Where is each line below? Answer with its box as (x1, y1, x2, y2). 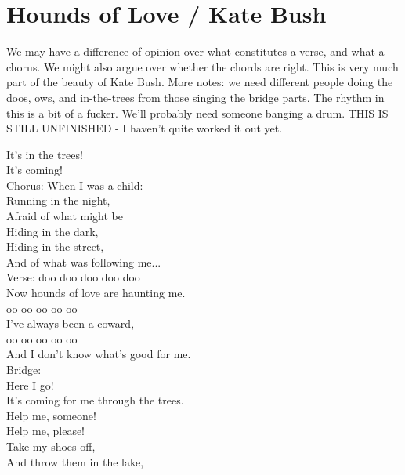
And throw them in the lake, (6, 453, 144, 470)
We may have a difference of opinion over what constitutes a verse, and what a (6, 43, 385, 60)
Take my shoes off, (6, 437, 96, 454)
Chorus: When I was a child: (6, 176, 143, 193)
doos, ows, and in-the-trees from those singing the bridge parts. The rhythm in (6, 89, 385, 105)
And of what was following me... (6, 253, 161, 270)
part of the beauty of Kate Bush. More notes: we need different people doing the (6, 74, 393, 90)
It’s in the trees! (6, 146, 83, 162)
